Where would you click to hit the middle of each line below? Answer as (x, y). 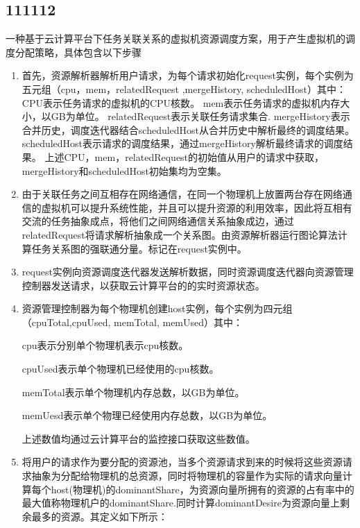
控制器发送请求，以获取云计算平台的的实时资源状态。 (143, 285)
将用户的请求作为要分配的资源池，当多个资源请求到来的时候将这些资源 (182, 462)
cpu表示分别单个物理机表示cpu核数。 (105, 345)
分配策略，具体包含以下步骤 (78, 52)
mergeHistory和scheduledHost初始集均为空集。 (124, 170)
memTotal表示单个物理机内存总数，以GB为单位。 (133, 392)
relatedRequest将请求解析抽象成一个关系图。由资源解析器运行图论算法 (180, 234)
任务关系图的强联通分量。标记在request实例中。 (139, 248)
